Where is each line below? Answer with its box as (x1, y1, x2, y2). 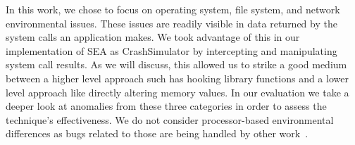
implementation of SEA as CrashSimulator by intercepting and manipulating (6, 43, 337, 58)
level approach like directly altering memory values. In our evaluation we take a (6, 84, 349, 99)
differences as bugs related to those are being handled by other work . (6, 126, 309, 141)
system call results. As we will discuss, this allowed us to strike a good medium (6, 57, 347, 72)
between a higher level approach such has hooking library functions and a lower (6, 70, 349, 85)
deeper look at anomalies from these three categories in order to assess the (6, 99, 327, 113)
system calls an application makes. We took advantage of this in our (6, 30, 300, 44)
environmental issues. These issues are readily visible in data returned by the (6, 15, 337, 30)
